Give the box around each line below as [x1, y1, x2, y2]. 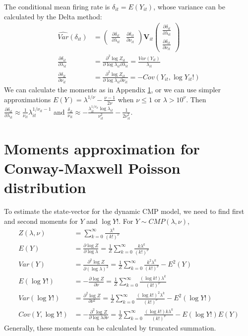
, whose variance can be [153, 1, 225, 11]
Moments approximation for [4, 138, 200, 159]
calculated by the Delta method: [4, 11, 102, 21]
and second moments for [4, 215, 78, 226]
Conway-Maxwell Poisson [4, 158, 181, 178]
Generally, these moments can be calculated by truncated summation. [4, 322, 216, 333]
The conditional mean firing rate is [4, 1, 110, 11]
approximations [4, 94, 51, 104]
